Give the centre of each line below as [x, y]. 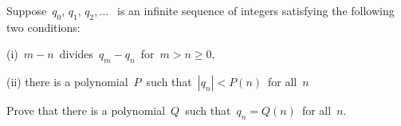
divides [77, 54]
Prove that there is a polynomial [86, 110]
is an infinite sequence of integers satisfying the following [256, 10]
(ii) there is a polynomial [67, 82]
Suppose [27, 10]
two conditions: [43, 27]
